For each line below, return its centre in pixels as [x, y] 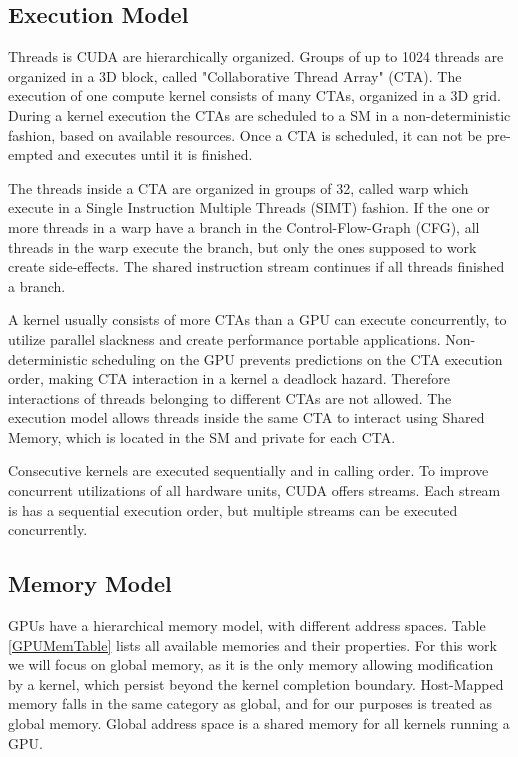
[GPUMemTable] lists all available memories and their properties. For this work [252, 644]
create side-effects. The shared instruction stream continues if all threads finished [256, 266]
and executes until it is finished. [155, 154]
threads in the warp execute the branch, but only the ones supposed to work [242, 246]
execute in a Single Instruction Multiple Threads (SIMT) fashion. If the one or [249, 207]
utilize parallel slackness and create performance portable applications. [224, 338]
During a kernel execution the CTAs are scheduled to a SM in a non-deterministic [259, 114]
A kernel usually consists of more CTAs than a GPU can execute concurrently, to [257, 319]
